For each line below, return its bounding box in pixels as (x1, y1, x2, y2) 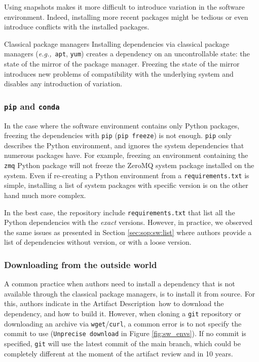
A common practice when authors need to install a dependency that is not (4, 278, 235, 289)
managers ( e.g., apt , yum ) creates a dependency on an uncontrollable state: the (4, 48, 250, 59)
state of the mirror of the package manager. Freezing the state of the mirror (4, 58, 240, 69)
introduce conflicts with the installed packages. (4, 21, 150, 32)
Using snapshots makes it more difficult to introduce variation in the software (4, 2, 245, 12)
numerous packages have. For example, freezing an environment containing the (4, 150, 248, 160)
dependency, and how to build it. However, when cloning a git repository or (4, 308, 241, 318)
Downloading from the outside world (4, 258, 157, 271)
